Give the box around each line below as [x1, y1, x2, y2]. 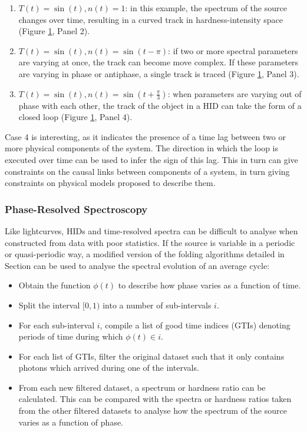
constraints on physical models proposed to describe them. [5, 177, 216, 189]
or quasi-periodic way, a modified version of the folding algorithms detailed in [5, 248, 285, 260]
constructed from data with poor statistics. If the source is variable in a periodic [5, 236, 295, 248]
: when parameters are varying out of [167, 87, 302, 99]
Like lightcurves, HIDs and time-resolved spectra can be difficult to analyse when [5, 224, 298, 237]
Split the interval [18, 298, 80, 311]
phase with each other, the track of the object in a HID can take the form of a [18, 99, 302, 111]
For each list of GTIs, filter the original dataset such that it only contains [18, 350, 285, 362]
